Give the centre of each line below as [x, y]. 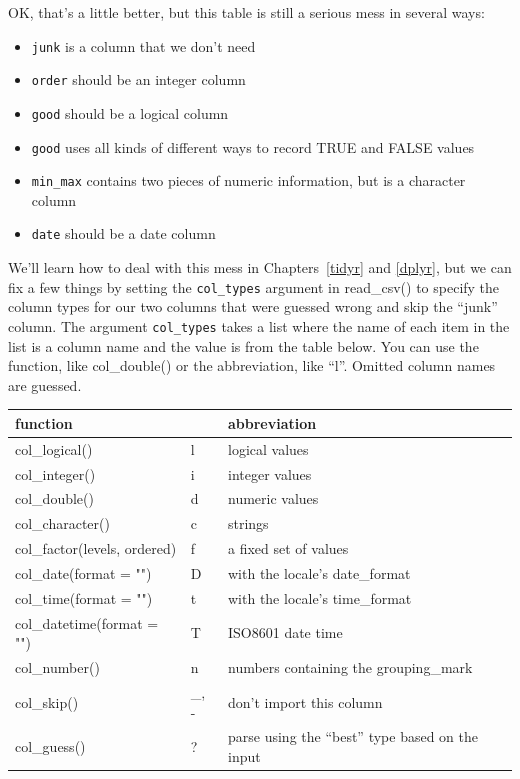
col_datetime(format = [87, 622]
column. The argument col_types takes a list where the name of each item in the [259, 325]
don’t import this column [305, 701]
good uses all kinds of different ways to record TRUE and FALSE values [253, 146]
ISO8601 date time [285, 632]
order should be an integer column [138, 79]
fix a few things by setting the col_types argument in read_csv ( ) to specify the [254, 286]
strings [248, 523]
